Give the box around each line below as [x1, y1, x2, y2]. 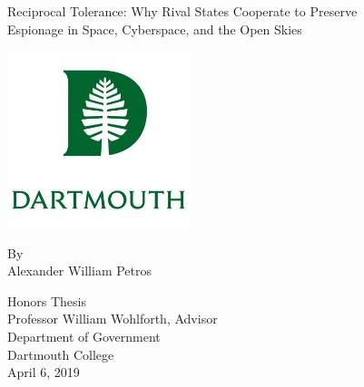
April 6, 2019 [7, 363, 80, 382]
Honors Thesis [7, 291, 86, 310]
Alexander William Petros [7, 261, 152, 280]
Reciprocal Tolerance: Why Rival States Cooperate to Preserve [7, 2, 358, 20]
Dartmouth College [7, 344, 114, 363]
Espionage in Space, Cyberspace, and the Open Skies [7, 19, 302, 38]
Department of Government [7, 326, 161, 345]
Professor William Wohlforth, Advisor [7, 309, 218, 328]
